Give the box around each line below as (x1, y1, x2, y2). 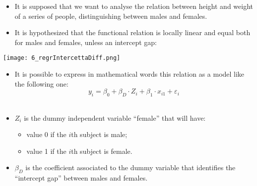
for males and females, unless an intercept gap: (14, 37, 157, 47)
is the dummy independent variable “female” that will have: (24, 112, 206, 123)
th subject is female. (71, 145, 132, 156)
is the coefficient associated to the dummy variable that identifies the (25, 162, 236, 173)
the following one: (14, 78, 68, 89)
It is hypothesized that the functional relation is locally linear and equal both (14, 27, 251, 38)
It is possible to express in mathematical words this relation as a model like (14, 69, 245, 79)
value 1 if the (26, 145, 66, 156)
